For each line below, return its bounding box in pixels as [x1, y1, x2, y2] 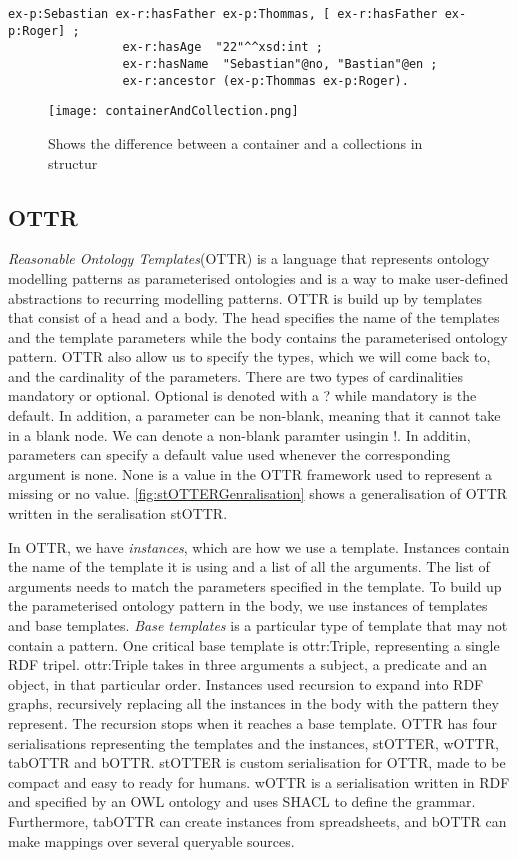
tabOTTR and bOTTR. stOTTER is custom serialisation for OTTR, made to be [8, 752, 506, 773]
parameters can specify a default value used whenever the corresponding [8, 444, 451, 465]
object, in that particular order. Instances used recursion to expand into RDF [8, 673, 484, 694]
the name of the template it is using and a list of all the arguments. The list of [8, 556, 490, 577]
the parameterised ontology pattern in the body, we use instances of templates [8, 595, 488, 616]
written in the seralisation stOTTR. [8, 503, 228, 524]
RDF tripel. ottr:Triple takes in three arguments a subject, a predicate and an [8, 654, 488, 675]
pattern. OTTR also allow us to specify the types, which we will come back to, [8, 346, 491, 367]
